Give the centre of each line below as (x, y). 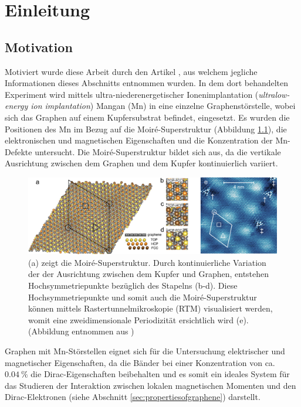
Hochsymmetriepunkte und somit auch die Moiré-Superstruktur (143, 297)
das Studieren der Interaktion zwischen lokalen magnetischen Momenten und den (150, 385)
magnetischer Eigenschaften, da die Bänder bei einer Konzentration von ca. (140, 362)
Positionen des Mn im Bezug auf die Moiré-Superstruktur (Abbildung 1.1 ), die (146, 129)
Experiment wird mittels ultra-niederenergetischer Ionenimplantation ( (132, 94)
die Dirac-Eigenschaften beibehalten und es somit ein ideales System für (160, 374)
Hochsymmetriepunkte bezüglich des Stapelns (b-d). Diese (133, 285)
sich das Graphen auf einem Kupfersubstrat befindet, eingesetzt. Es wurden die (147, 117)
